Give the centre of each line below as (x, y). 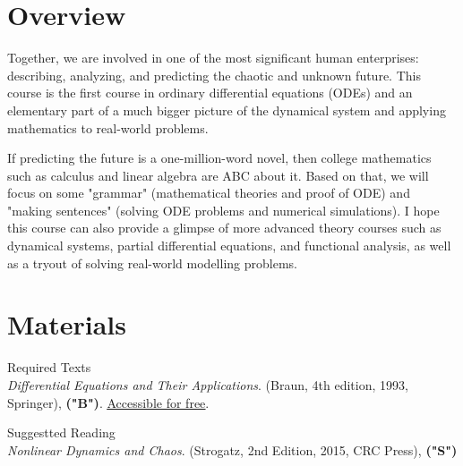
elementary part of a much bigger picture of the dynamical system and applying (227, 110)
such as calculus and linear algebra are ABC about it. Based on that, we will (218, 175)
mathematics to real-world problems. (108, 127)
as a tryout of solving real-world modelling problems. (152, 263)
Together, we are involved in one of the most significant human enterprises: (213, 58)
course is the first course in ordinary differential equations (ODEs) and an (210, 93)
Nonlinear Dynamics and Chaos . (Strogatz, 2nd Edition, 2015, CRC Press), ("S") (232, 449)
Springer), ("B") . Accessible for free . (108, 402)
